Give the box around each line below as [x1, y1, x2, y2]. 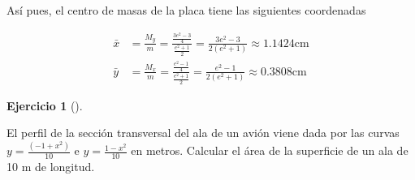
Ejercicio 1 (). [6, 96, 83, 114]
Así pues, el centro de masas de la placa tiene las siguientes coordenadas [6, 2, 366, 18]
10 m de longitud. [6, 158, 95, 175]
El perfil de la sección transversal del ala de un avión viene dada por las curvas [6, 124, 400, 141]
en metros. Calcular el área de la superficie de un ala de [131, 142, 409, 159]
